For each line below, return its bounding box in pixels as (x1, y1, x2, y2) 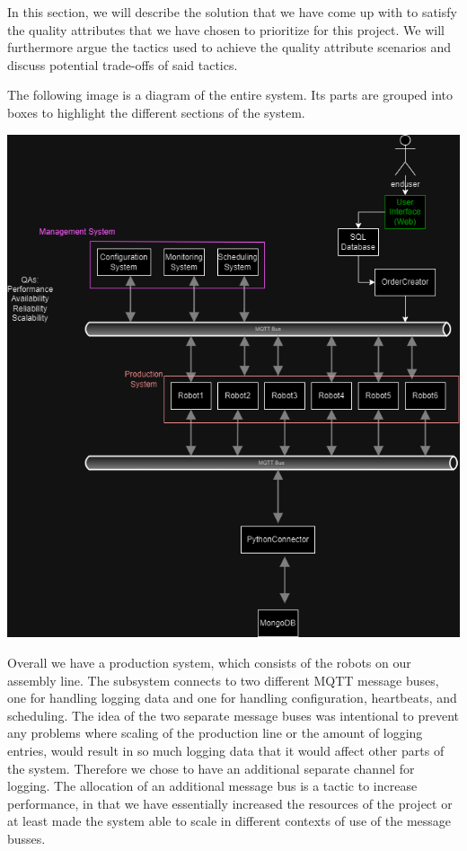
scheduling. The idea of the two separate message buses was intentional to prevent (7, 705, 459, 724)
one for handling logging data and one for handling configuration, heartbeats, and (7, 688, 457, 707)
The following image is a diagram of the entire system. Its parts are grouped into (7, 85, 453, 104)
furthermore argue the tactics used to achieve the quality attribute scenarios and (7, 38, 452, 57)
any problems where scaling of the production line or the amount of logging (7, 723, 423, 742)
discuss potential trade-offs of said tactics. (7, 55, 238, 74)
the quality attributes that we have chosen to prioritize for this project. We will (7, 20, 445, 39)
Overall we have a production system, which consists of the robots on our (7, 653, 411, 672)
